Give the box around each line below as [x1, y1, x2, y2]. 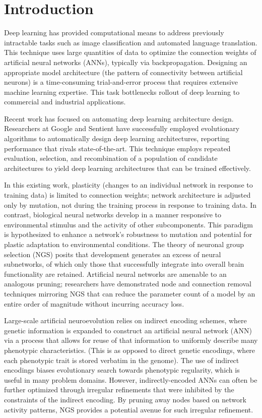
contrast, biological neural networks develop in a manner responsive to [4, 209, 222, 220]
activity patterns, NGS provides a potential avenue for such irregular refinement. [4, 404, 253, 414]
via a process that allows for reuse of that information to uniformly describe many [4, 335, 258, 345]
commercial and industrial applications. [4, 96, 126, 107]
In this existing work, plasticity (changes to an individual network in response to [4, 180, 253, 190]
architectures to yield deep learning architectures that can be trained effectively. [4, 162, 251, 173]
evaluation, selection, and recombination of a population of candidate [4, 153, 218, 163]
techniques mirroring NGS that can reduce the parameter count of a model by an [4, 288, 255, 298]
